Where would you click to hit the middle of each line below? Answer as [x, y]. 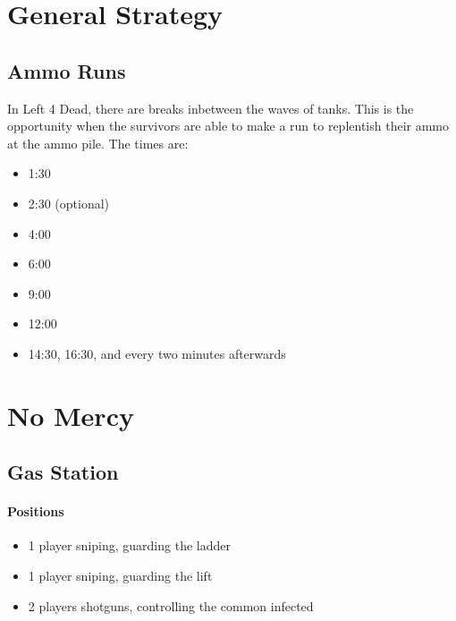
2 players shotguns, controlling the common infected [171, 605]
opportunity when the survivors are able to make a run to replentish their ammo [228, 126]
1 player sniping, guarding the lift [120, 576]
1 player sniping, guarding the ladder [129, 545]
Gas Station [63, 472]
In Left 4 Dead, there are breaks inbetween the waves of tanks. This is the [211, 108]
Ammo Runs [67, 70]
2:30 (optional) [69, 203]
